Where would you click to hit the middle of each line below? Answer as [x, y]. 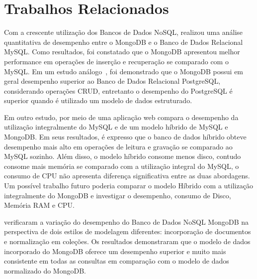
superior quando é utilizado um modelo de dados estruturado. [98, 100]
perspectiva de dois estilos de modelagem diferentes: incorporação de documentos [128, 231]
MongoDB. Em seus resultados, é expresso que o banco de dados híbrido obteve [125, 137]
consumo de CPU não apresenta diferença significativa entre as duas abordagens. [127, 176]
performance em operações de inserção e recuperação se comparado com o [116, 61]
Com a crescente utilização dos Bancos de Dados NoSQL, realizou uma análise [124, 32]
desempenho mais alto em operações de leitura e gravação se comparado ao [118, 146]
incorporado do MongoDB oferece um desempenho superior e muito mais [115, 251]
